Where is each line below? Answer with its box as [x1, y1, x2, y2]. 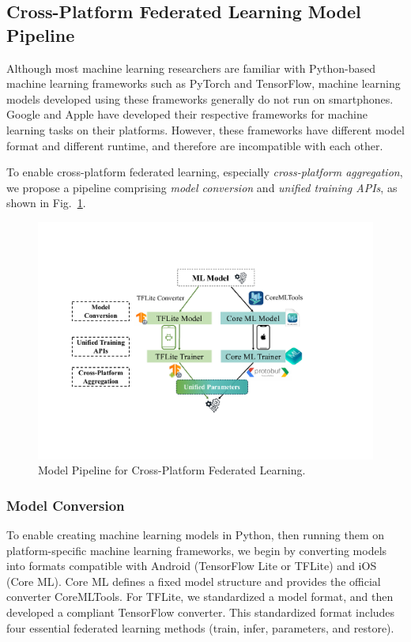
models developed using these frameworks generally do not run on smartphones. [6, 90, 394, 107]
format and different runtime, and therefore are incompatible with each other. [6, 137, 383, 153]
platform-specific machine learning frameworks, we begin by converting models [6, 542, 387, 558]
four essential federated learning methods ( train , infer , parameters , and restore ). [6, 619, 394, 636]
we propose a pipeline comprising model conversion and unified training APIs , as [6, 179, 398, 195]
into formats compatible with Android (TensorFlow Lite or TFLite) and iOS [6, 557, 377, 574]
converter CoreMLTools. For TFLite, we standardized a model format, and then [6, 588, 394, 605]
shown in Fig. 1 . [6, 194, 86, 211]
